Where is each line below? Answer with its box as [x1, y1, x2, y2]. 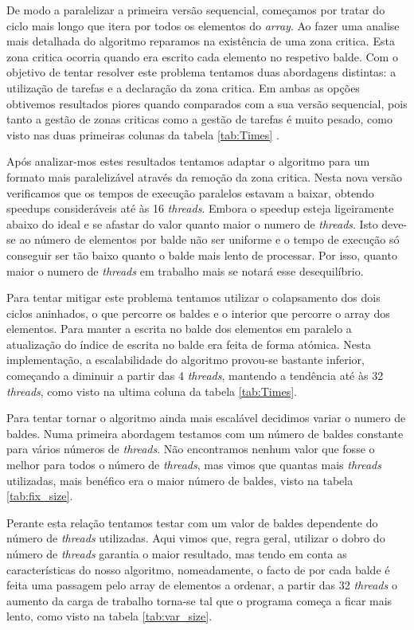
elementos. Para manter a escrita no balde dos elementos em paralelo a [6, 320, 352, 337]
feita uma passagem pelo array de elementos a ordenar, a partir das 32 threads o [6, 577, 397, 593]
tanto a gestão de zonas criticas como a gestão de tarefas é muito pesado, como [6, 111, 393, 127]
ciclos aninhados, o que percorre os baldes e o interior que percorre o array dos [6, 304, 390, 321]
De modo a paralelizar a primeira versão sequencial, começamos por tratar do [6, 2, 385, 18]
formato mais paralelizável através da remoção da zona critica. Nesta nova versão [6, 168, 403, 185]
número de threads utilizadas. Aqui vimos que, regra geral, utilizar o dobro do [6, 530, 385, 546]
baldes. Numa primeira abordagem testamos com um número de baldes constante [6, 425, 404, 441]
